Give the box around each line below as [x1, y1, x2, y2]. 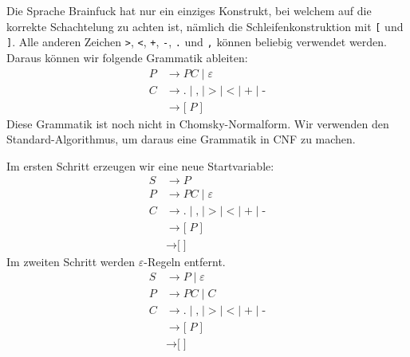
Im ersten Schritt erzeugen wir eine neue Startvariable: [6, 157, 274, 174]
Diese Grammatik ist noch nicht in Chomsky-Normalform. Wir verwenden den [6, 115, 389, 131]
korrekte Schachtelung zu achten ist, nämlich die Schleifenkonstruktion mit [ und [6, 18, 404, 34]
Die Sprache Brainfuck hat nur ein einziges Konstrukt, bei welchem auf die [6, 2, 372, 18]
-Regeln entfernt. [144, 253, 226, 269]
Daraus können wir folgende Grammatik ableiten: [6, 49, 248, 65]
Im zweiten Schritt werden [6, 253, 136, 269]
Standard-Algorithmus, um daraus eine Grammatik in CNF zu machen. [6, 131, 356, 147]
